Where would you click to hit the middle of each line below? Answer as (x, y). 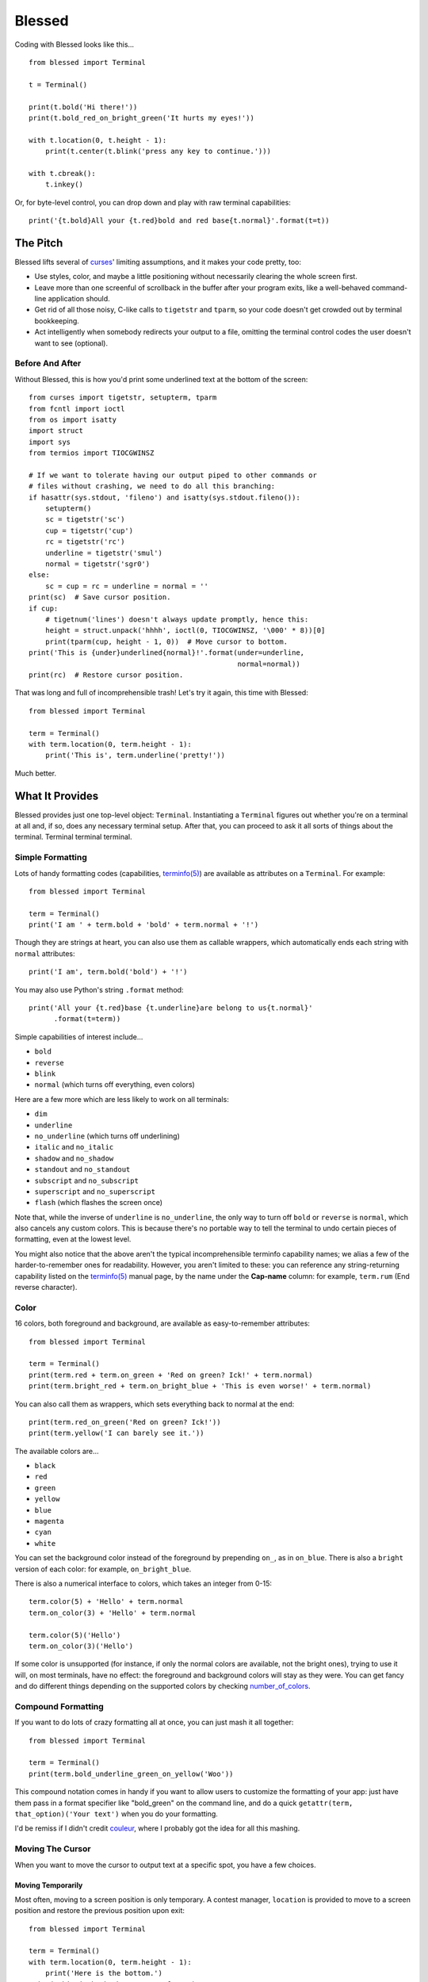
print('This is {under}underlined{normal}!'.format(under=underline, (167, 653)
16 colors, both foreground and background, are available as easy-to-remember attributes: (162, 1323)
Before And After (48, 363)
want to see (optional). (71, 343)
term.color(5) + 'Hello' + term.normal (106, 1602)
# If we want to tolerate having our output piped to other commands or (173, 475)
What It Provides (57, 796)
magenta (50, 1521)
